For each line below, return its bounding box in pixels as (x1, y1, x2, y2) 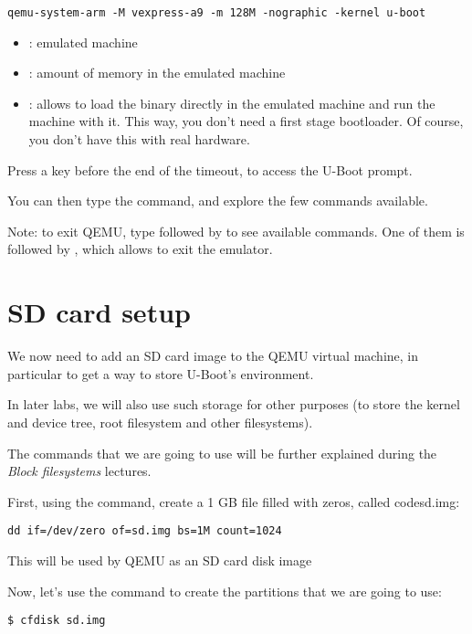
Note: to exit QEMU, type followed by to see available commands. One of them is (7, 221, 465, 240)
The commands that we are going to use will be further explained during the (7, 443, 437, 462)
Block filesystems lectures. (7, 461, 152, 481)
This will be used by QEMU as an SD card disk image (7, 550, 312, 569)
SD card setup (7, 293, 191, 331)
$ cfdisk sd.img (7, 614, 106, 628)
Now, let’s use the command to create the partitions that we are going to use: (7, 581, 442, 600)
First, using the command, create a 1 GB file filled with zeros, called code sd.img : (7, 491, 460, 511)
